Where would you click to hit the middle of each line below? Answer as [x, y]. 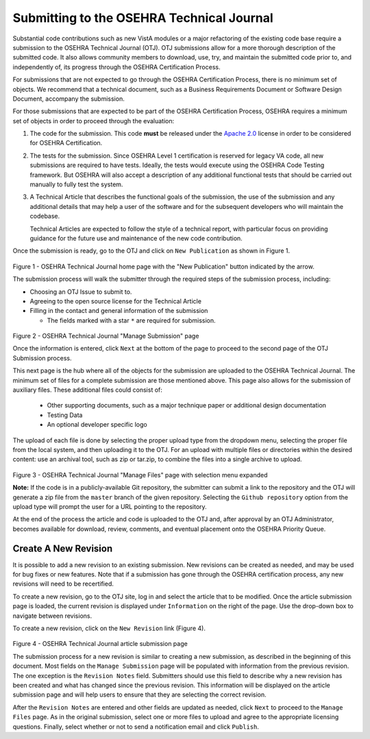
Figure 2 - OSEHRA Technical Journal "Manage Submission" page [106, 336]
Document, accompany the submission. [69, 99]
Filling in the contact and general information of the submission [119, 311]
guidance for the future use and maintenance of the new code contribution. [136, 238]
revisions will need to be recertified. [63, 584]
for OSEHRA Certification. [66, 143]
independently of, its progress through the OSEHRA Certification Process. [116, 67]
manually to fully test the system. [76, 184]
